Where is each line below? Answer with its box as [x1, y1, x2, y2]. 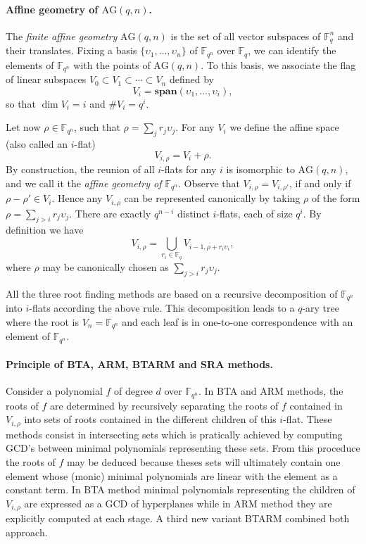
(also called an [6, 137, 68, 151]
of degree [114, 384, 153, 398]
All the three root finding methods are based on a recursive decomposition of [6, 286, 338, 301]
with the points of [73, 57, 151, 72]
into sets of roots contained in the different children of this [24, 412, 277, 426]
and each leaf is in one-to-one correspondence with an [122, 314, 353, 329]
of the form [311, 191, 360, 205]
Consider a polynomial [6, 384, 103, 398]
